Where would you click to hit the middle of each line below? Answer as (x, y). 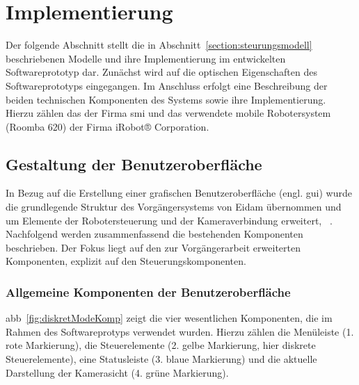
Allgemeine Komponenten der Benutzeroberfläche (148, 292)
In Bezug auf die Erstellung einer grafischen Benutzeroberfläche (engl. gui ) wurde (179, 193)
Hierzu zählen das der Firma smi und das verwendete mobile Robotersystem (168, 113)
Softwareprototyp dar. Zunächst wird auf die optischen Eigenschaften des (161, 72)
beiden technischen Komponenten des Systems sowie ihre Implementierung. (166, 99)
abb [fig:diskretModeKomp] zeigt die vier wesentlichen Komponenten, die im (169, 318)
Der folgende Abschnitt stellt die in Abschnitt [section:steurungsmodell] (159, 45)
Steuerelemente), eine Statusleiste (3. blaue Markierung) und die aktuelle (161, 359)
